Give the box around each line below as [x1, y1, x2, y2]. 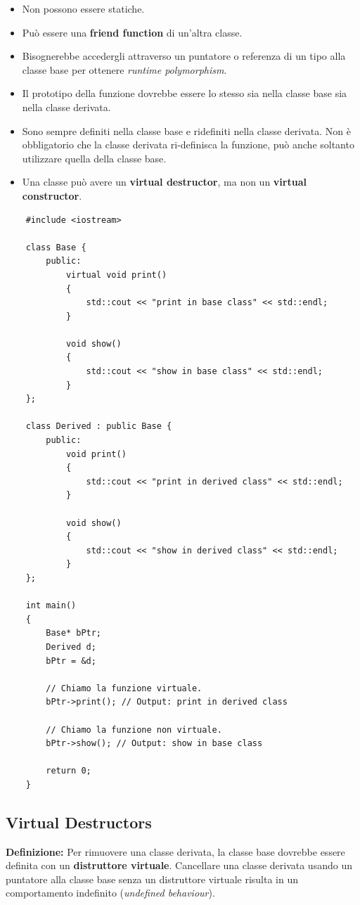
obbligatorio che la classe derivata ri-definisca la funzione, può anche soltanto [22, 137, 354, 152]
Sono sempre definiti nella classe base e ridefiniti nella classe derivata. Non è [22, 123, 352, 138]
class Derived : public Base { [25, 421, 172, 432]
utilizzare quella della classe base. [22, 150, 167, 165]
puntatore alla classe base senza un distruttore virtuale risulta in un [6, 871, 299, 886]
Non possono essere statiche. [22, 1, 145, 15]
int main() [25, 601, 77, 611]
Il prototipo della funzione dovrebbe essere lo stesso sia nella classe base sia [22, 86, 347, 101]
